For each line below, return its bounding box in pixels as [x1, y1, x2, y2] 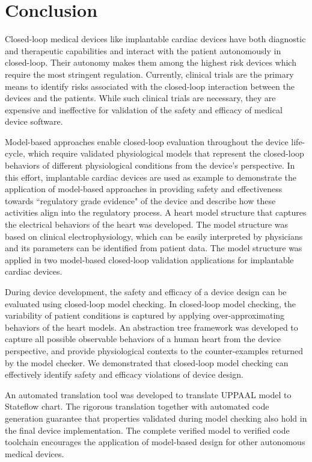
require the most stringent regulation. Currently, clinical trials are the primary [5, 67, 294, 80]
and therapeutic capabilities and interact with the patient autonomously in [5, 44, 281, 57]
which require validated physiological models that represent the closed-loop [28, 147, 304, 160]
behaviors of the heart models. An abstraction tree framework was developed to [5, 320, 298, 333]
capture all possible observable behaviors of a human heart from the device [5, 332, 281, 345]
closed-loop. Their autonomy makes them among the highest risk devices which [5, 56, 296, 69]
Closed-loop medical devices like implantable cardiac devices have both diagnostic [5, 33, 306, 45]
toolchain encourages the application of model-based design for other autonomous [5, 435, 305, 448]
